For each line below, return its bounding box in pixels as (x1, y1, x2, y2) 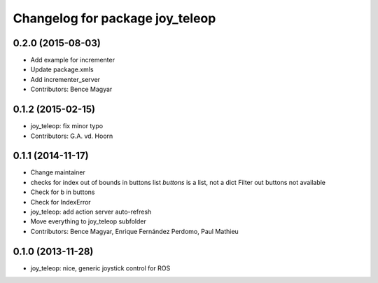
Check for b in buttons (30, 188, 95, 196)
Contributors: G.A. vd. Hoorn (30, 132, 113, 140)
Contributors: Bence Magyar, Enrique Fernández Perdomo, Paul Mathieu (30, 227, 239, 235)
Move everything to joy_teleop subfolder (30, 217, 147, 226)
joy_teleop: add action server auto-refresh (30, 207, 152, 216)
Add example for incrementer (30, 56, 115, 64)
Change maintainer (30, 168, 85, 177)
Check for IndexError (30, 198, 91, 206)
